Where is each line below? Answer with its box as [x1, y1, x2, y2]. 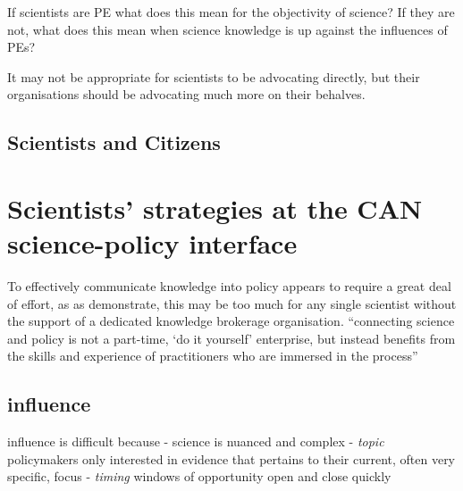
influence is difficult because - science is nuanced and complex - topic [7, 432, 384, 451]
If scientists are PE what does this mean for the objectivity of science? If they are [7, 3, 455, 21]
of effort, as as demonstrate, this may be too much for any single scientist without [7, 294, 457, 312]
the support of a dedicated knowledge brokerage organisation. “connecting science [7, 312, 455, 330]
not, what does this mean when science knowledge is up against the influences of [7, 20, 448, 38]
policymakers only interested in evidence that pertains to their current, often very [7, 449, 456, 468]
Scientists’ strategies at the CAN [7, 189, 423, 226]
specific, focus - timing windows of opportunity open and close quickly [7, 467, 391, 486]
